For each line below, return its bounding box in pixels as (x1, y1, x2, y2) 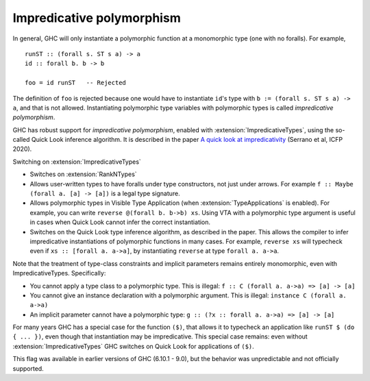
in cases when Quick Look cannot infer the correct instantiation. (29, 218, 211, 226)
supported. (12, 364, 44, 373)
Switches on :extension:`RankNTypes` (29, 170, 137, 178)
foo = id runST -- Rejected (25, 79, 127, 87)
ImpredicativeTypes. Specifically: (12, 269, 106, 278)
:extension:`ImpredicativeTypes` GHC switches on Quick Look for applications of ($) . (12, 342, 255, 350)
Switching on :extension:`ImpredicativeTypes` (12, 158, 142, 166)
